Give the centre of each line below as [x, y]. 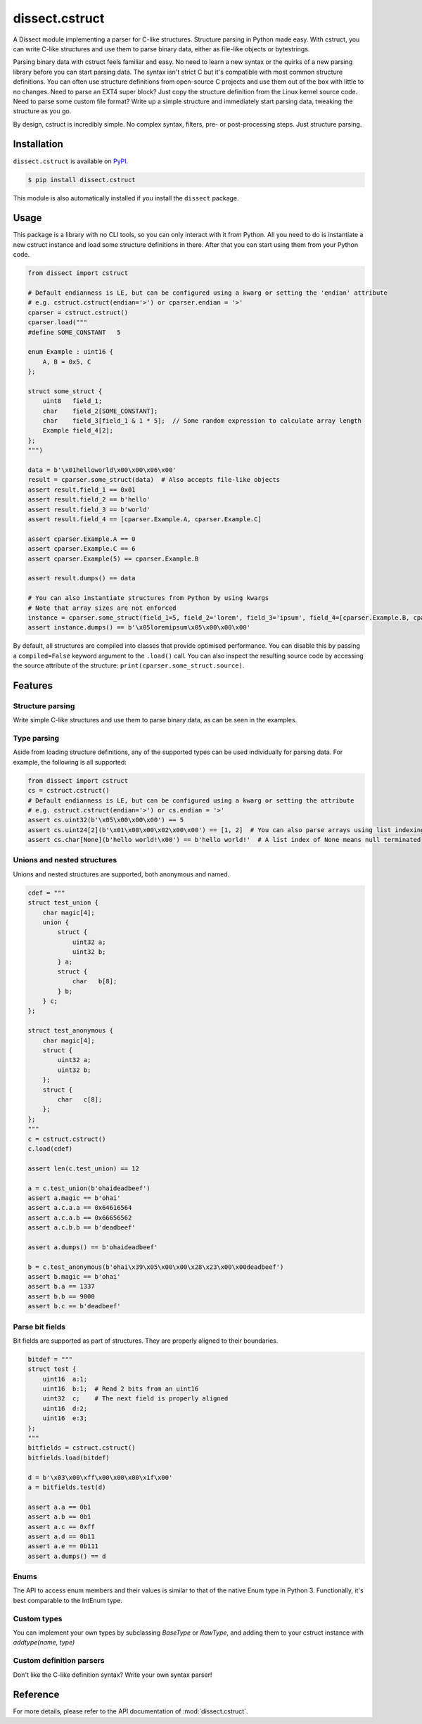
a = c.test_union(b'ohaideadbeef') [89, 1188]
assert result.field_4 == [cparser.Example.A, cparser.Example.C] [145, 519]
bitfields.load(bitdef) [69, 1457]
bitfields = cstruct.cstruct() [82, 1448]
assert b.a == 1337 [61, 1286]
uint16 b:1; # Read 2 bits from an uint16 [121, 1389]
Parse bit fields [39, 1327]
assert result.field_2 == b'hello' [89, 500]
